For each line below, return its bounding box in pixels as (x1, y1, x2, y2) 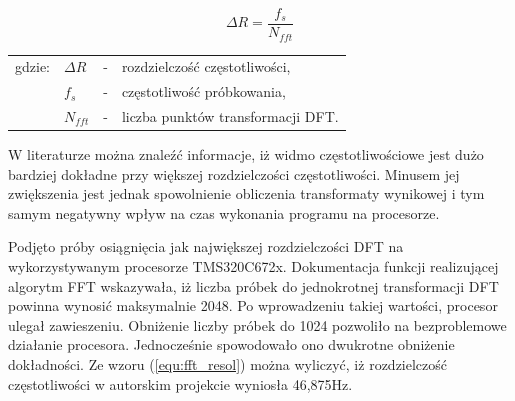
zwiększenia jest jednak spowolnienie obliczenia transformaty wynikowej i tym (8, 183, 485, 204)
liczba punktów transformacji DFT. (121, 105, 339, 126)
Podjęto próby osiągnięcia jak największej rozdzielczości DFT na (8, 236, 404, 257)
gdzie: (15, 56, 50, 77)
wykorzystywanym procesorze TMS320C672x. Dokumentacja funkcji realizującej (8, 256, 499, 277)
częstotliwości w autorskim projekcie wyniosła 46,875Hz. (8, 373, 353, 394)
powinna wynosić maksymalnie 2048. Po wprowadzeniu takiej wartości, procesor (8, 295, 498, 316)
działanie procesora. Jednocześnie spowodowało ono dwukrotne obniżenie (8, 334, 455, 355)
